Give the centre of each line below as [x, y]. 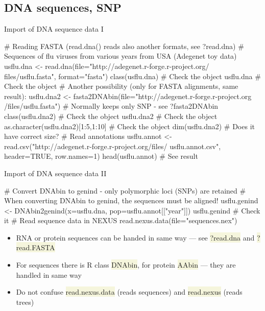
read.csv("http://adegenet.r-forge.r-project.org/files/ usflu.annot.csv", [113, 146]
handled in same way [49, 274]
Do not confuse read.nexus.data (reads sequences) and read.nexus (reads [129, 292]
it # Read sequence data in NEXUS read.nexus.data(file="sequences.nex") [121, 220]
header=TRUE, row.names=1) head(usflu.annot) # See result [101, 156]
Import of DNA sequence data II [55, 173]
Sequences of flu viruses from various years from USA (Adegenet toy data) [121, 56]
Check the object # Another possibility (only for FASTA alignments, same [121, 86]
